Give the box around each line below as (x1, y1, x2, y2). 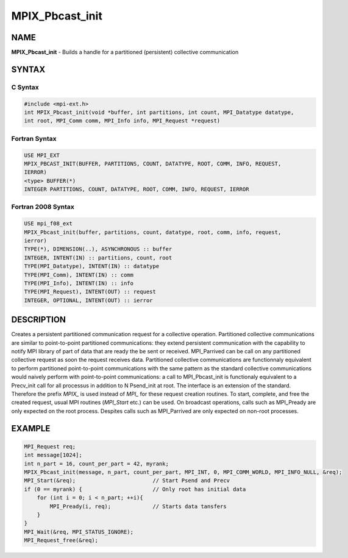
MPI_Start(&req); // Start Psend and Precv (24, 477, 230, 484)
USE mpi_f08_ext (24, 220, 73, 227)
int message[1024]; (24, 451, 82, 459)
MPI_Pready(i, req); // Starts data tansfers (49, 503, 227, 510)
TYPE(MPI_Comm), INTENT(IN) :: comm (24, 271, 134, 278)
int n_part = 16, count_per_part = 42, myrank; (24, 460, 169, 467)
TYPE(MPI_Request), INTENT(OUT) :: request (24, 288, 157, 295)
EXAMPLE (11, 423, 51, 434)
